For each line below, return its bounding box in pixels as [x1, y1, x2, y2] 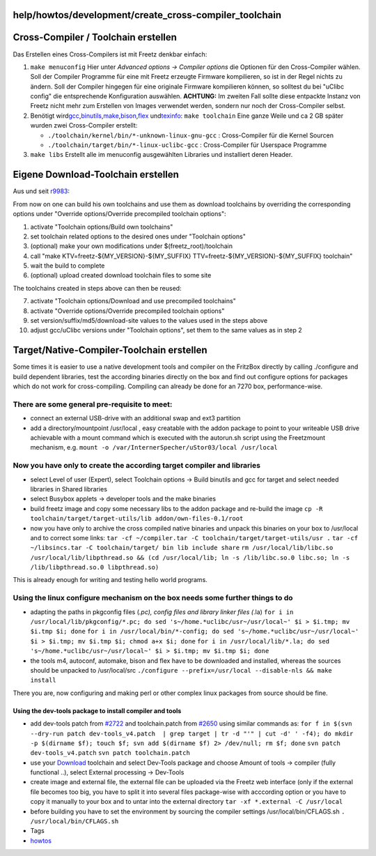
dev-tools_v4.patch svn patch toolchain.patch [30, 749, 191, 757]
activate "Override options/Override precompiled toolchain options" [30, 307, 225, 315]
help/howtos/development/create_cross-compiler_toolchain [13, 9, 282, 21]
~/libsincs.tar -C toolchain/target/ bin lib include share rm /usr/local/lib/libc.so [30, 544, 334, 552]
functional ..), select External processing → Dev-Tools [30, 768, 185, 777]
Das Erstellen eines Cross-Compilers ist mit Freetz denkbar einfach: [13, 49, 207, 59]
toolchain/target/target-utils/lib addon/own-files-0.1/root [30, 514, 244, 523]
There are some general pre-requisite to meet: [13, 399, 173, 409]
